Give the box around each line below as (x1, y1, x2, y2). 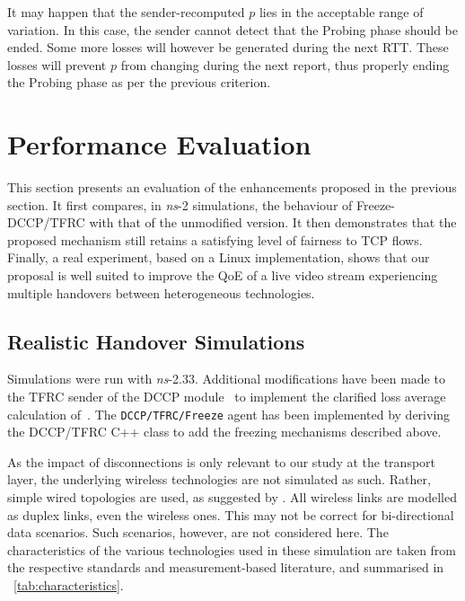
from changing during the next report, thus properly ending (120, 55, 450, 74)
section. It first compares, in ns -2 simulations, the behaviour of (7, 195, 353, 214)
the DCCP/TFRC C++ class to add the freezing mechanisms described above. (7, 422, 442, 441)
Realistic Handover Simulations (7, 327, 305, 355)
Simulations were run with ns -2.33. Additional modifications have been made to (7, 369, 445, 388)
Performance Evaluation (7, 126, 311, 163)
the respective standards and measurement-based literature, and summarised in (7, 558, 444, 577)
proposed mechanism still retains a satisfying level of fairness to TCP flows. (7, 230, 423, 249)
